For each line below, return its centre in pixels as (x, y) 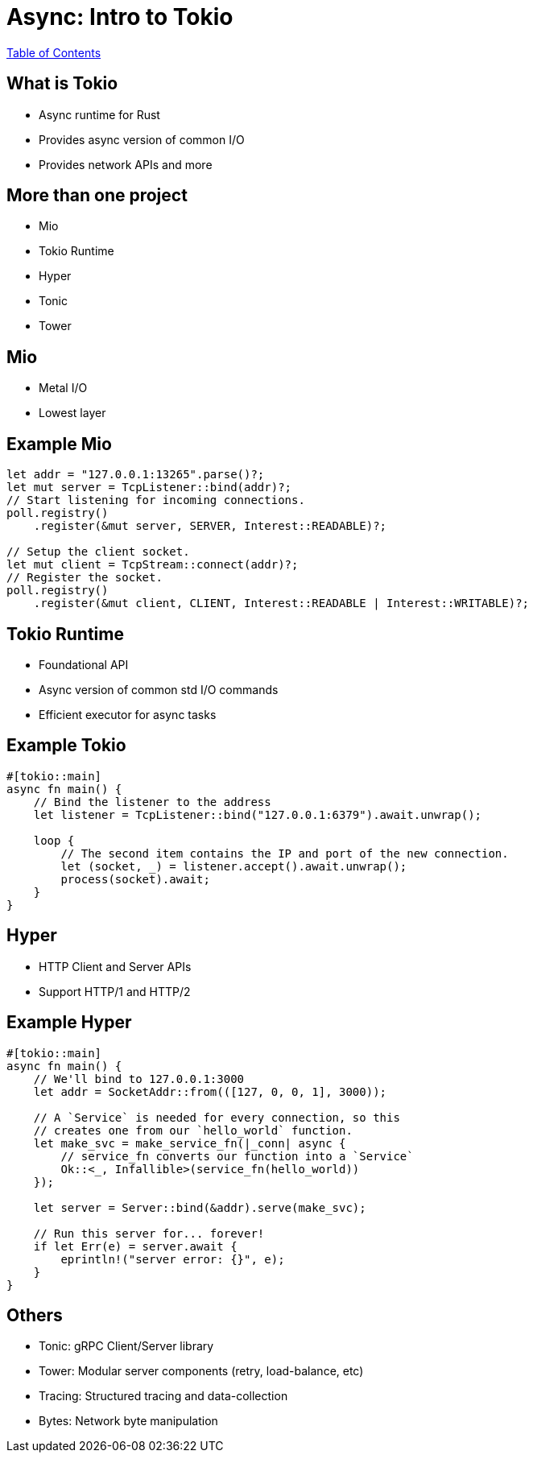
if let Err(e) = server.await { (135, 1246)
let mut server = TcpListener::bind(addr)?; (149, 488)
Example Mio (59, 444)
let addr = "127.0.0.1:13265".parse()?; (136, 475)
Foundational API (84, 664)
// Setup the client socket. (98, 552)
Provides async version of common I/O (142, 139)
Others (35, 1315)
